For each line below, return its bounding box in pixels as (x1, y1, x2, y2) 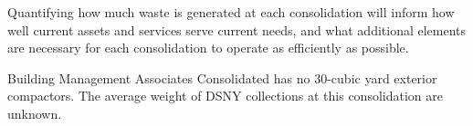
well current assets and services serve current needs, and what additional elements (7, 20, 467, 39)
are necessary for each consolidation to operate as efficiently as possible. (7, 38, 409, 57)
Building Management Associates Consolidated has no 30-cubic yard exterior (7, 68, 437, 87)
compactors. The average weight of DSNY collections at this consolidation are (7, 86, 443, 105)
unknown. (7, 103, 62, 122)
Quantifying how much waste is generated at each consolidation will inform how (7, 3, 455, 21)
